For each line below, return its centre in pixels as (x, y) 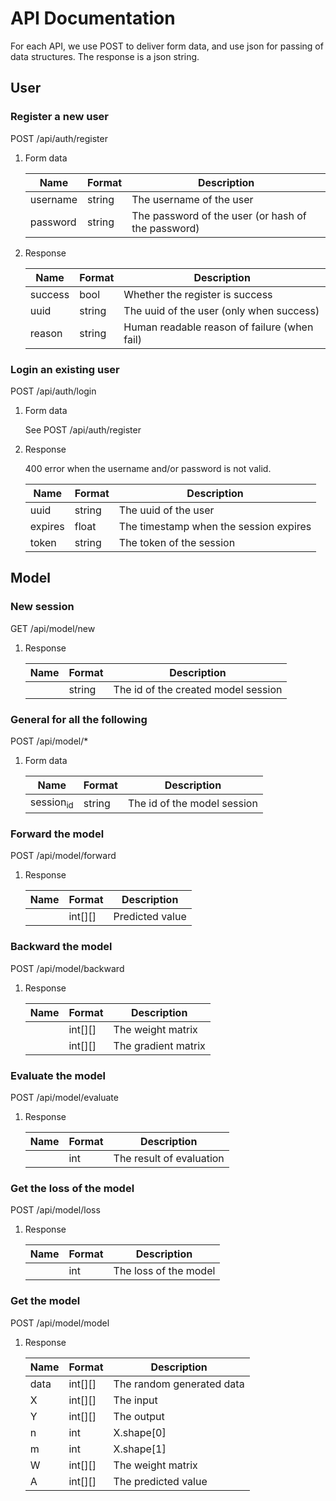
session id (51, 803)
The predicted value (160, 1481)
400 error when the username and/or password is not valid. (148, 468)
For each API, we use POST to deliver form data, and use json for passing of (167, 46)
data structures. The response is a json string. (105, 56)
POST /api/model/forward (63, 856)
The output (139, 1416)
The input (135, 1400)
